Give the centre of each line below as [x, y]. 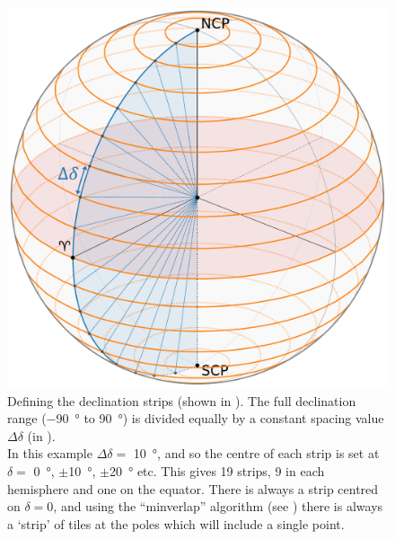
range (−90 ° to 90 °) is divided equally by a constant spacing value [196, 418]
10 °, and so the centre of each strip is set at [256, 453]
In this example [50, 453]
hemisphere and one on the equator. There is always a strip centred [193, 488]
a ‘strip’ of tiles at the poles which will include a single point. [176, 523]
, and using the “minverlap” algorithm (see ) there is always [218, 506]
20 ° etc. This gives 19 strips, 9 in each [217, 470]
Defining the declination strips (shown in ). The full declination [182, 400]
